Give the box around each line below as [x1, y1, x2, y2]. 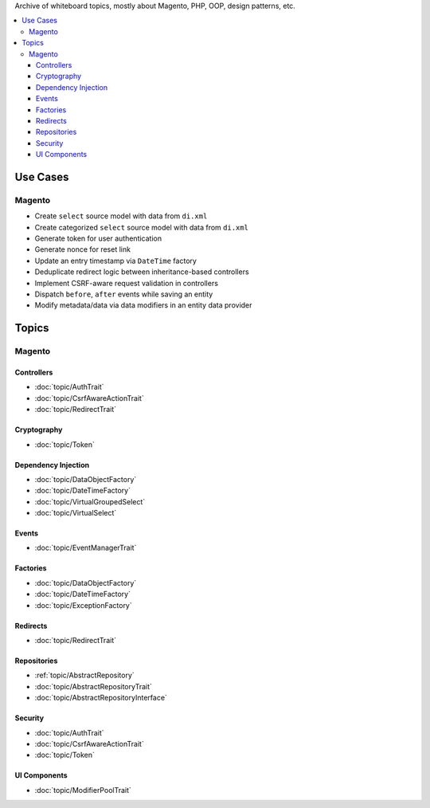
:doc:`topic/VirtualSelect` [34, 508, 117, 518]
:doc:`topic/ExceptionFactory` [34, 600, 133, 610]
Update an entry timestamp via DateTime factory [34, 256, 197, 265]
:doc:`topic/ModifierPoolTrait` [34, 785, 131, 794]
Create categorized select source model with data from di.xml [34, 222, 248, 232]
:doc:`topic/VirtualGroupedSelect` [34, 496, 146, 506]
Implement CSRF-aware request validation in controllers [34, 278, 219, 288]
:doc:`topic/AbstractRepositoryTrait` [34, 681, 153, 691]
